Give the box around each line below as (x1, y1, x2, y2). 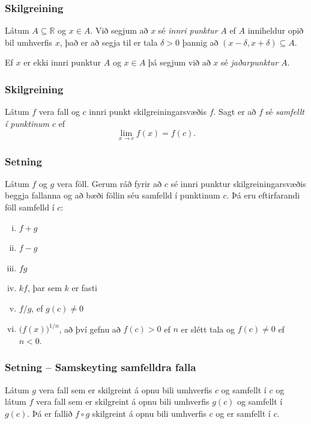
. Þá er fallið (27, 407, 73, 419)
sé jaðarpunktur (221, 56, 279, 69)
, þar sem (27, 281, 62, 294)
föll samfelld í (5, 201, 55, 214)
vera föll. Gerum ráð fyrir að (56, 177, 162, 189)
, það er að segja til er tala (59, 35, 158, 48)
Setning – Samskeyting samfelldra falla (5, 360, 196, 375)
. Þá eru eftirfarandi (226, 189, 300, 201)
